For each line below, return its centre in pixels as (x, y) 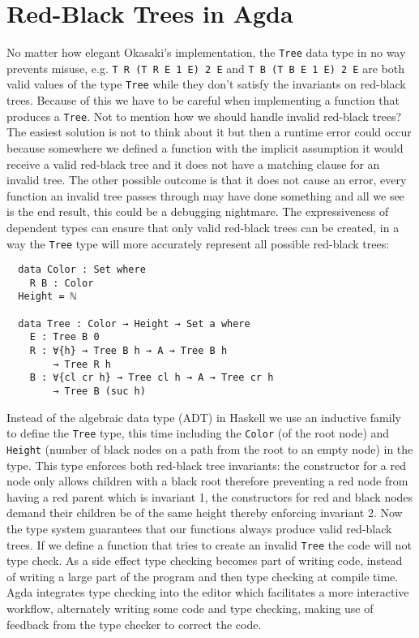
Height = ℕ (47, 297)
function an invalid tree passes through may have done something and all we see (205, 195)
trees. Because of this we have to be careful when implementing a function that (203, 100)
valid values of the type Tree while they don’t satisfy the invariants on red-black (206, 84)
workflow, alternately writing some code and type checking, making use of (190, 608)
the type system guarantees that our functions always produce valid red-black (199, 528)
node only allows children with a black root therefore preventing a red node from (207, 481)
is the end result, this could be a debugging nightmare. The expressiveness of (198, 211)
